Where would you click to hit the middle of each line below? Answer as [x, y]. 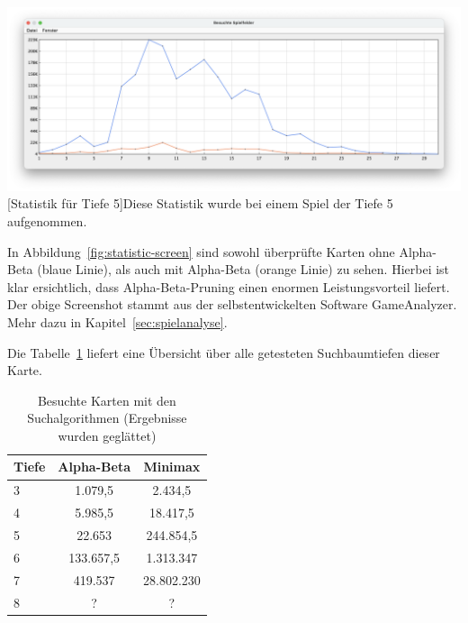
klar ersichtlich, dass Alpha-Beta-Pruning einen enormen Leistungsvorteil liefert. [229, 286]
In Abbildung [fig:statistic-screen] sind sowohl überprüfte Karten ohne [201, 251]
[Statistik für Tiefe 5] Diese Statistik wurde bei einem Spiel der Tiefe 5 [200, 203]
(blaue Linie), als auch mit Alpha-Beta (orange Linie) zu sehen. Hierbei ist [243, 269]
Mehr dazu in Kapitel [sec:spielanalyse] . [117, 321]
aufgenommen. [47, 220]
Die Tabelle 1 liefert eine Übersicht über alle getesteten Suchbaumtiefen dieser [224, 352]
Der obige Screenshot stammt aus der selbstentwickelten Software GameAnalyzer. [232, 304]
